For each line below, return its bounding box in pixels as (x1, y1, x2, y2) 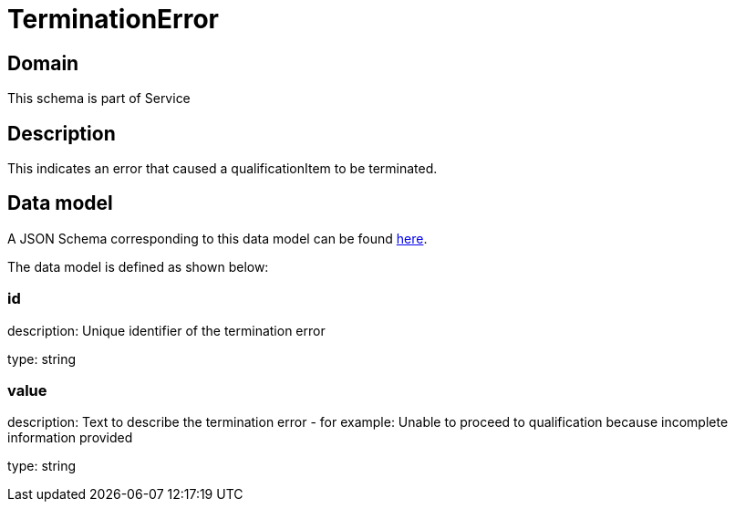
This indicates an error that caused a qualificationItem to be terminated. (7, 161, 438, 177)
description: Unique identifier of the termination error (7, 322, 326, 338)
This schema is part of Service (7, 90, 191, 107)
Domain (7, 51, 79, 75)
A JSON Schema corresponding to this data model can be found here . (7, 230, 428, 246)
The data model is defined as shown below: (7, 258, 269, 275)
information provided (7, 430, 133, 446)
